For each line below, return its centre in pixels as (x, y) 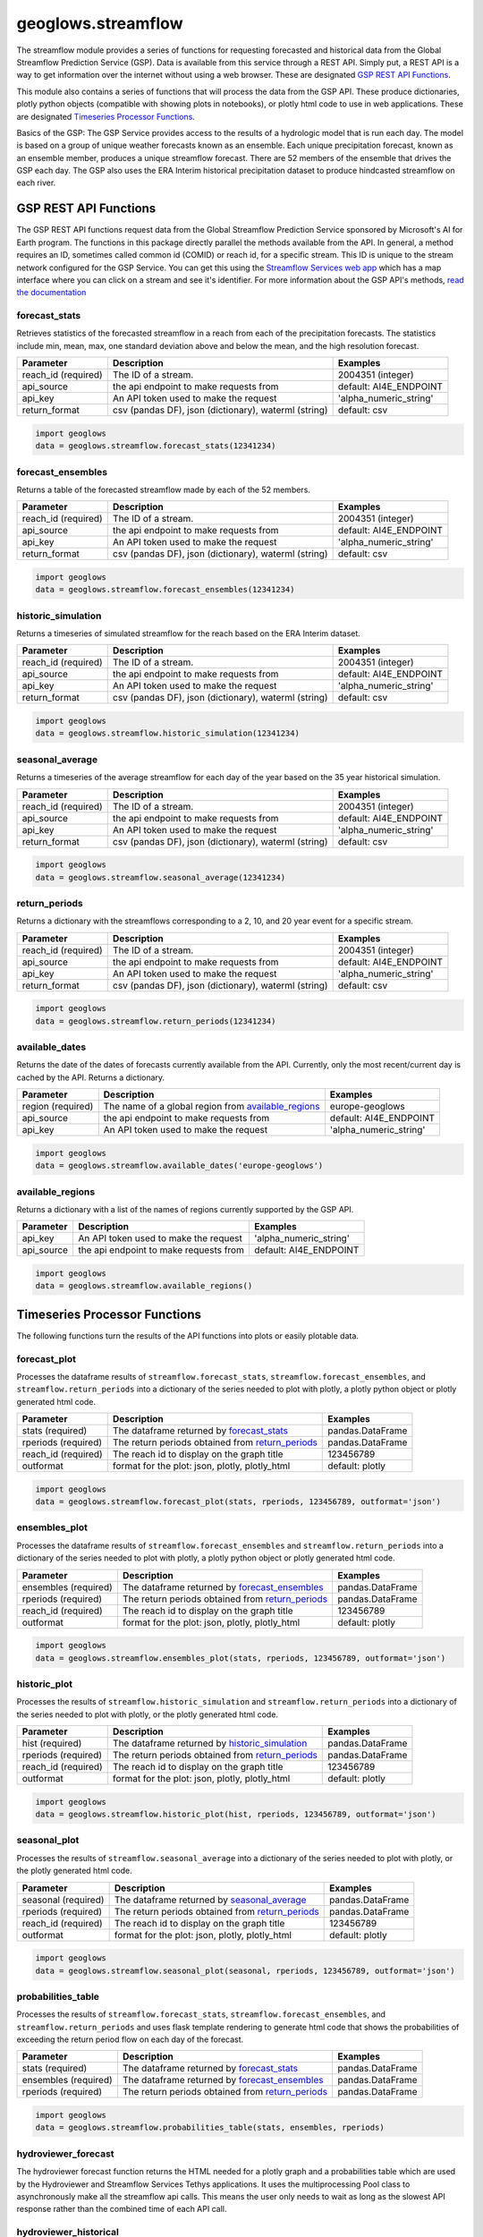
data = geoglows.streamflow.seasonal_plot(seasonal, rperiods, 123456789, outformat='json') (245, 1970)
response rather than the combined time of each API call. (122, 2209)
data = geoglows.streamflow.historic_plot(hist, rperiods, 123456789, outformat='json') (236, 1815)
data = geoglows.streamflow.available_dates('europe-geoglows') (179, 1166)
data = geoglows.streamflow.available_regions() (144, 1286)
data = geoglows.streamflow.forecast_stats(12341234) (156, 446)
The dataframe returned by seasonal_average (210, 1900)
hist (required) (52, 1743)
